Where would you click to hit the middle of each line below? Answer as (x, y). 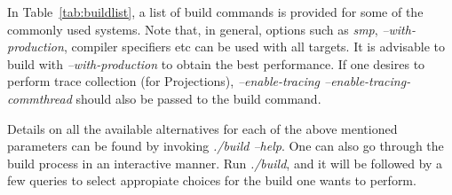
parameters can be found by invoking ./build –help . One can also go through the (226, 146)
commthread (40, 98)
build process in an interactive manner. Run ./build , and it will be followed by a (225, 163)
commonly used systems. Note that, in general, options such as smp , (193, 29)
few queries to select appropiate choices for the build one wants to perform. (212, 180)
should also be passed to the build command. (198, 98)
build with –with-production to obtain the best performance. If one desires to (216, 63)
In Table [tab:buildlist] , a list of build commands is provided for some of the (215, 12)
